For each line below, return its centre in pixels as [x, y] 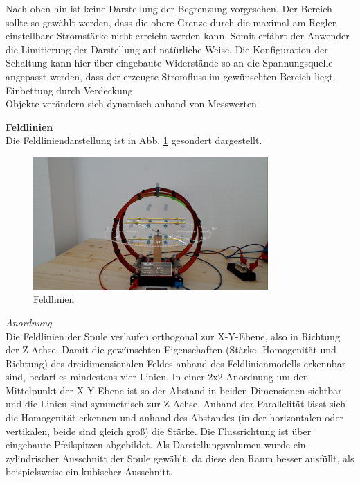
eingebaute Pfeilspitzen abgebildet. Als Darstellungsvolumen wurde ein [156, 445]
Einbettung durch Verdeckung [69, 90]
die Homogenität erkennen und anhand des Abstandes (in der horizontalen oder [175, 418]
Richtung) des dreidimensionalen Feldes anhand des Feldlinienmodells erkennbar [176, 363]
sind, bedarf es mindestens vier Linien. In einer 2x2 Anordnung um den [157, 377]
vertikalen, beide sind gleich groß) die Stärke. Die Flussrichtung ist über [159, 431]
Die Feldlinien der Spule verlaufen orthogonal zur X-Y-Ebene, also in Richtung [173, 336]
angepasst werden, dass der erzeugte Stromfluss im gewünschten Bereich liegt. [171, 76]
